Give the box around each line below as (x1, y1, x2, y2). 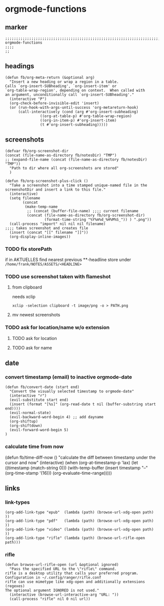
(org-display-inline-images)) (9, 234, 71, 239)
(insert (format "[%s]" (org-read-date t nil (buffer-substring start (9, 402, 156, 407)
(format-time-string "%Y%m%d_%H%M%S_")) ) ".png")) (44, 217, 152, 222)
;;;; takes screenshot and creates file (5, 225, 89, 231)
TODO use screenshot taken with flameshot (5, 273, 111, 280)
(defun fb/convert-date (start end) (5, 385, 80, 390)
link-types (5, 499, 30, 506)
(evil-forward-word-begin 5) (9, 428, 69, 433)
